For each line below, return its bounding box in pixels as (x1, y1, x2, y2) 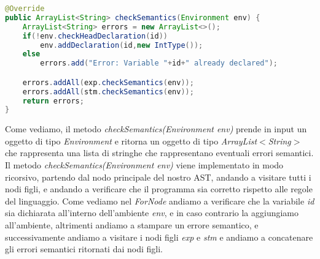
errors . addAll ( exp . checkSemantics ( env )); (22, 78, 194, 87)
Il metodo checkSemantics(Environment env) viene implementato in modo (5, 159, 284, 171)
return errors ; (22, 96, 84, 105)
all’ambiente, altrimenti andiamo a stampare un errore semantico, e (5, 219, 259, 231)
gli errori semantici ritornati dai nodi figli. (5, 242, 163, 255)
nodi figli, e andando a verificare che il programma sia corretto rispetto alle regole (5, 182, 313, 195)
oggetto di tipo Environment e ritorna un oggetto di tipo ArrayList (5, 134, 257, 147)
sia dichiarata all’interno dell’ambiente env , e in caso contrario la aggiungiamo (5, 206, 299, 219)
